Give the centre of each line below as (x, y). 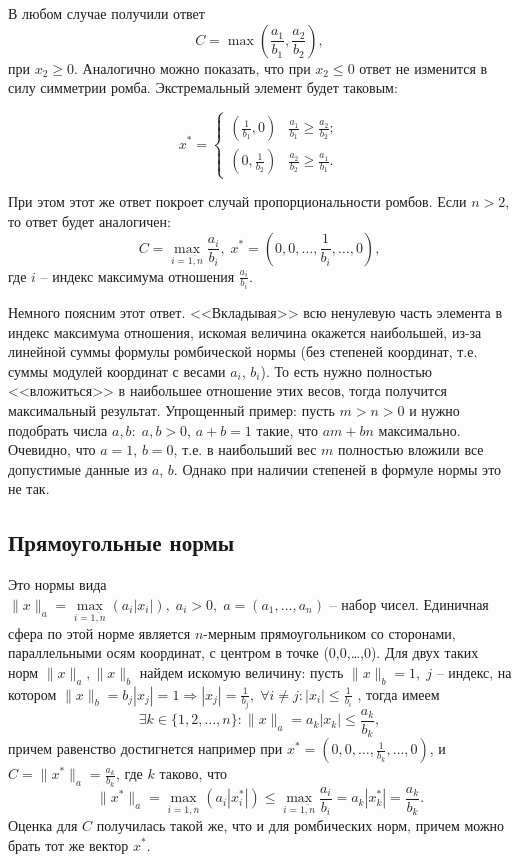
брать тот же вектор (68, 844)
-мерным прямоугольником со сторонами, (329, 632)
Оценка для (43, 824)
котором (32, 693)
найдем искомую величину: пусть (241, 671)
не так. (29, 488)
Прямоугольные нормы (121, 542)
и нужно (434, 409)
